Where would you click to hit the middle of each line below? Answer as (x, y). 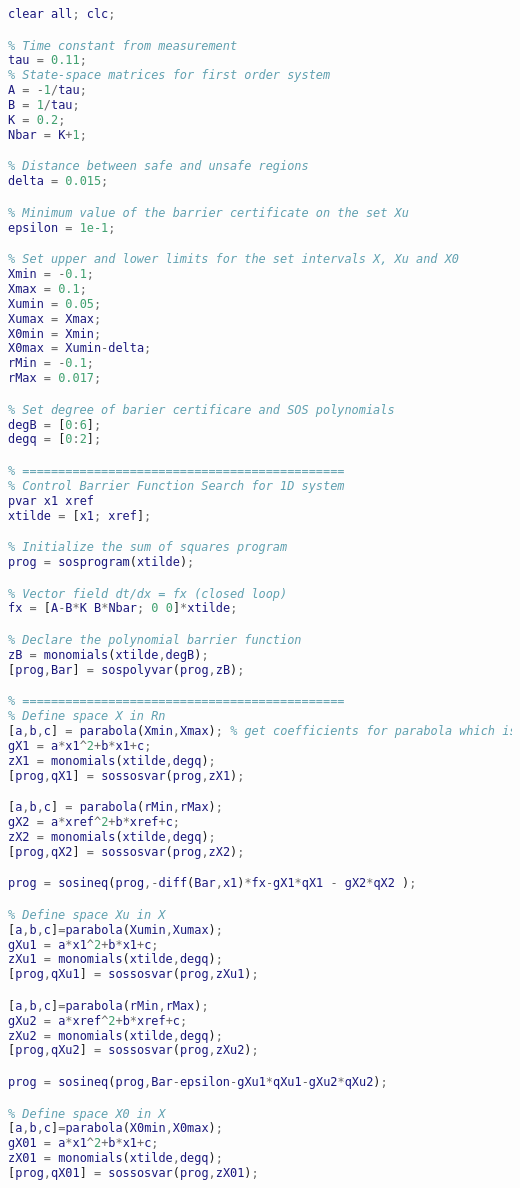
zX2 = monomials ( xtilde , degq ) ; (112, 836)
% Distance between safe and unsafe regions (158, 166)
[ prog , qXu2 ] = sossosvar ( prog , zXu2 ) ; (133, 1050)
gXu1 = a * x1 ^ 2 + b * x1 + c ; (83, 944)
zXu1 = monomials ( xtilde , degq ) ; (115, 959)
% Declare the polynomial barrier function (155, 639)
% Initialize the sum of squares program (148, 547)
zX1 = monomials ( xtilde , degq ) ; (112, 760)
